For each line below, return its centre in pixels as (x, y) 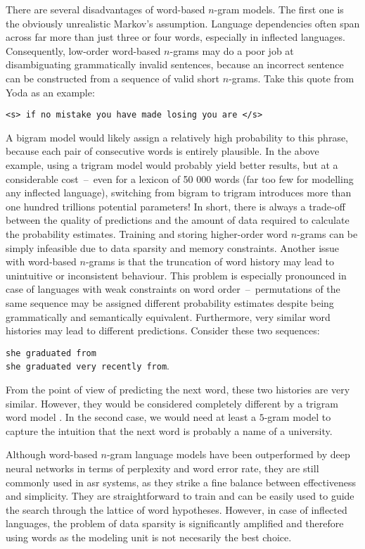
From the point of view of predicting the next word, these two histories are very (178, 390)
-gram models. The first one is (279, 9)
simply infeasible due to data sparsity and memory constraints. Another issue (173, 247)
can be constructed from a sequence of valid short (113, 78)
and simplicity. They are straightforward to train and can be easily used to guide (180, 496)
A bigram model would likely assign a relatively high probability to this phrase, (177, 137)
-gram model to (297, 417)
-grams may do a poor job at (232, 50)
